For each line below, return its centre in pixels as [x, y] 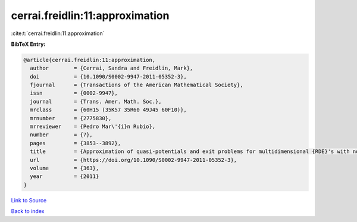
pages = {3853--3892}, [76, 143]
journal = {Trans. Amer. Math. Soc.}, [96, 101]
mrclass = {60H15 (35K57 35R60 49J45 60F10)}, [108, 110]
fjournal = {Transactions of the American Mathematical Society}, [137, 85]
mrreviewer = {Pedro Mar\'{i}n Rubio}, [93, 127]
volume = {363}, [65, 168]
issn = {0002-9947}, [74, 93]
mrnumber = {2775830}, [71, 118]
